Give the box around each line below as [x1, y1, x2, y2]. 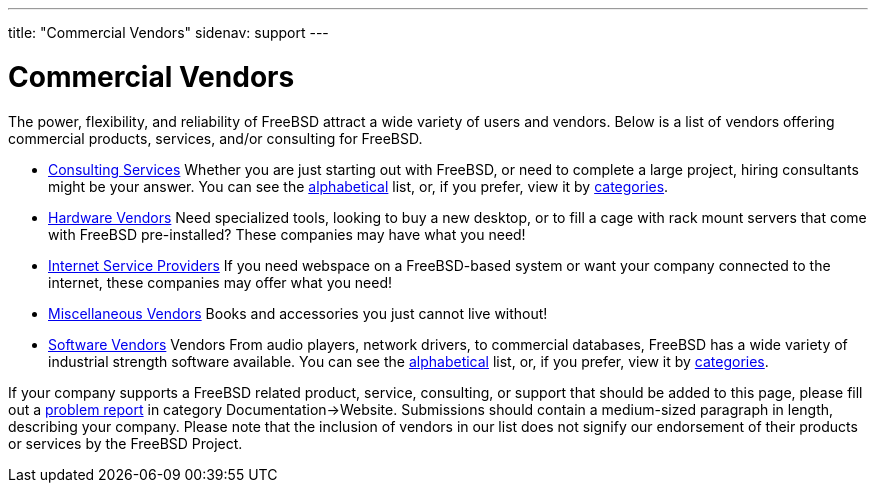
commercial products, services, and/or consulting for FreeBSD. [8, 129, 423, 147]
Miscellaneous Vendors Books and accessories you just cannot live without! [48, 304, 548, 322]
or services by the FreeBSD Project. [8, 434, 243, 452]
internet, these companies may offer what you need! [48, 273, 393, 291]
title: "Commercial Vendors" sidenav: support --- [8, 24, 329, 41]
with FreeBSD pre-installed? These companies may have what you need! [48, 225, 526, 243]
